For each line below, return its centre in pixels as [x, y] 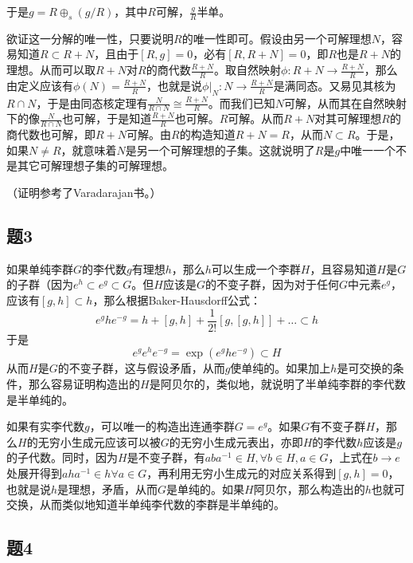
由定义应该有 [40, 85]
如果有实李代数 [45, 426]
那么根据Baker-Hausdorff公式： [182, 300]
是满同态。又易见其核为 [335, 85]
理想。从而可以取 [51, 70]
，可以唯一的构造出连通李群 [162, 426]
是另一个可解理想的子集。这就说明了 [220, 150]
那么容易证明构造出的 [84, 383]
